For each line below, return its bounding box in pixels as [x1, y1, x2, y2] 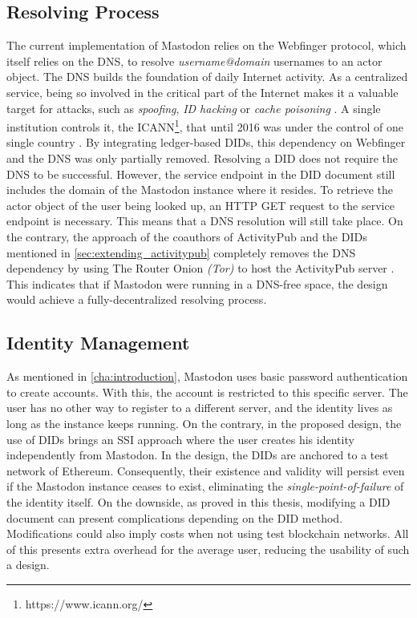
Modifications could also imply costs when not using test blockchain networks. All [6, 525, 409, 542]
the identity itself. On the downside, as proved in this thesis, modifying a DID [6, 493, 391, 510]
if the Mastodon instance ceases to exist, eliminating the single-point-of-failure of [6, 478, 404, 495]
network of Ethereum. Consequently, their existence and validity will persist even [6, 462, 405, 479]
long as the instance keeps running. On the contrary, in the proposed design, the [6, 414, 402, 431]
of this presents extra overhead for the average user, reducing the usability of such [6, 540, 410, 557]
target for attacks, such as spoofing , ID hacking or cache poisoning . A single [6, 99, 381, 116]
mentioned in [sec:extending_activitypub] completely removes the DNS [6, 244, 356, 261]
